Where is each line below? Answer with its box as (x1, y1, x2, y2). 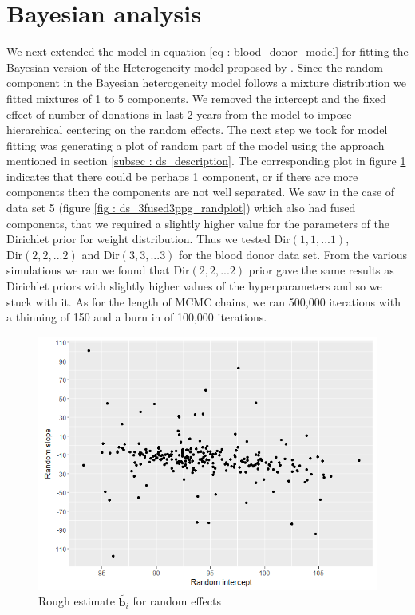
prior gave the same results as (248, 262, 394, 278)
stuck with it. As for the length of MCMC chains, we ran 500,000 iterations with (6, 293, 401, 309)
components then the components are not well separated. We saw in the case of (6, 183, 395, 200)
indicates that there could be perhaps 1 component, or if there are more (6, 168, 358, 184)
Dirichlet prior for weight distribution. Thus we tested (6, 231, 271, 247)
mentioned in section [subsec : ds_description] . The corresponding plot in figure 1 (6, 152, 406, 169)
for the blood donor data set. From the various (179, 246, 408, 262)
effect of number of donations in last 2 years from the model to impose (6, 105, 352, 122)
